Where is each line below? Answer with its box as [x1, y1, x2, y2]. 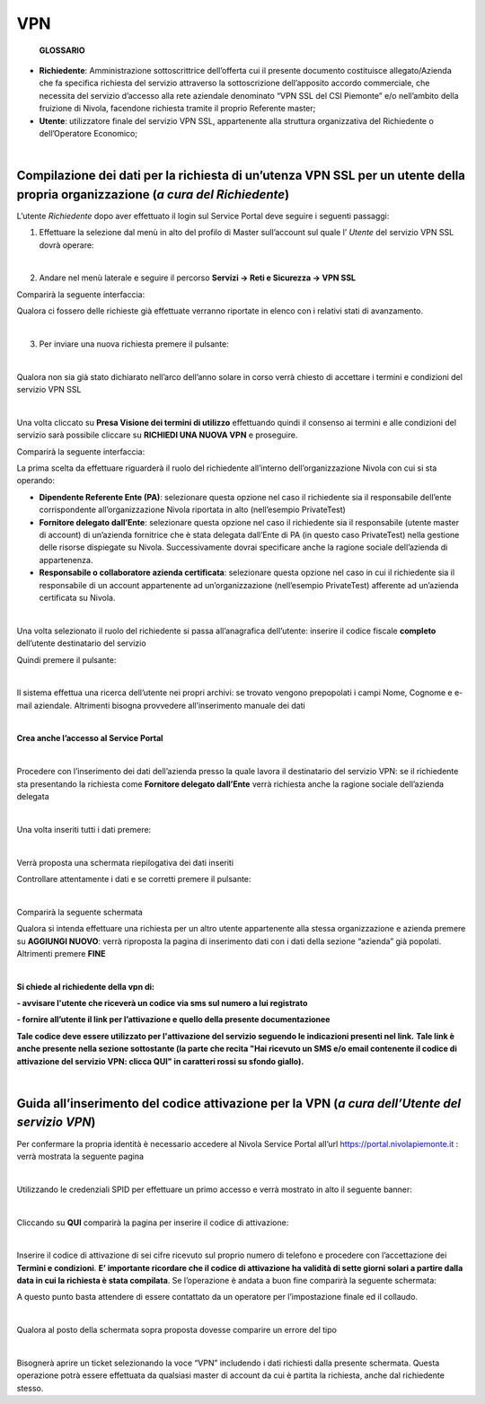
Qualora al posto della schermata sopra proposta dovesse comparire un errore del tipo [16, 1325, 337, 1336]
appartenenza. [39, 554, 93, 565]
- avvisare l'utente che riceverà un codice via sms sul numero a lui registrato [16, 998, 308, 1009]
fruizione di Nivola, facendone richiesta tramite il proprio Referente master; [39, 103, 316, 114]
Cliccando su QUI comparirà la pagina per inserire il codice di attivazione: [16, 1217, 289, 1228]
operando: [16, 475, 56, 486]
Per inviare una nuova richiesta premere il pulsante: [39, 338, 229, 349]
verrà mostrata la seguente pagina [16, 1151, 144, 1161]
